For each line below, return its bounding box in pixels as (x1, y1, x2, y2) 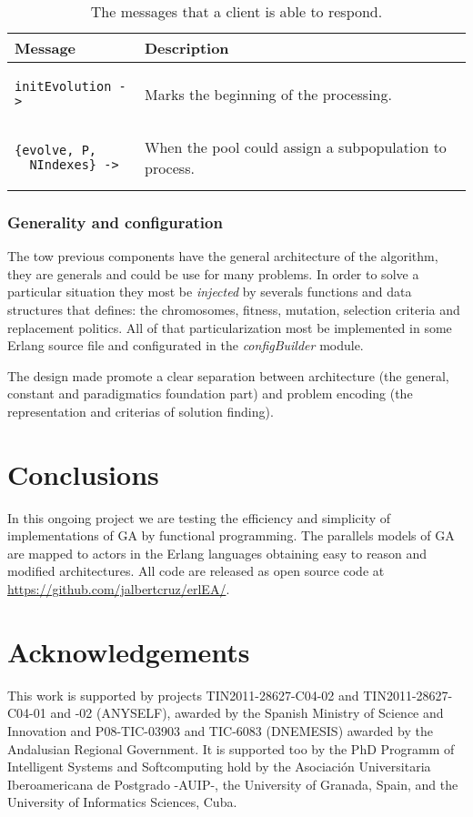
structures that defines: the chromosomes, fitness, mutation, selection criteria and (7, 300, 460, 318)
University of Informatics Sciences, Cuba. (7, 792, 237, 812)
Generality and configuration (7, 210, 223, 233)
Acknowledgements (7, 632, 250, 670)
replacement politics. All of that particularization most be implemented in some (7, 318, 452, 337)
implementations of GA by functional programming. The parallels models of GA (7, 526, 455, 545)
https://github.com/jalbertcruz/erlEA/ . (7, 580, 230, 599)
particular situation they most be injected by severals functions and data (7, 282, 412, 301)
